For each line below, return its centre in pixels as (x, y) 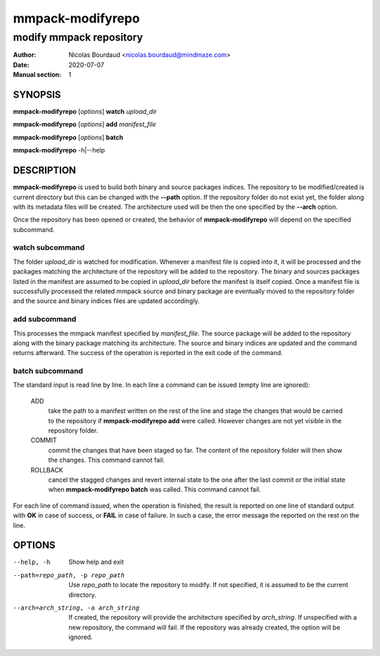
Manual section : (37, 75)
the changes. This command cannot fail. (107, 460)
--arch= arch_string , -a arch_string (76, 608)
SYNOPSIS (37, 95)
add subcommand (45, 319)
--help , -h (32, 562)
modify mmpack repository (78, 37)
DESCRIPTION (45, 171)
